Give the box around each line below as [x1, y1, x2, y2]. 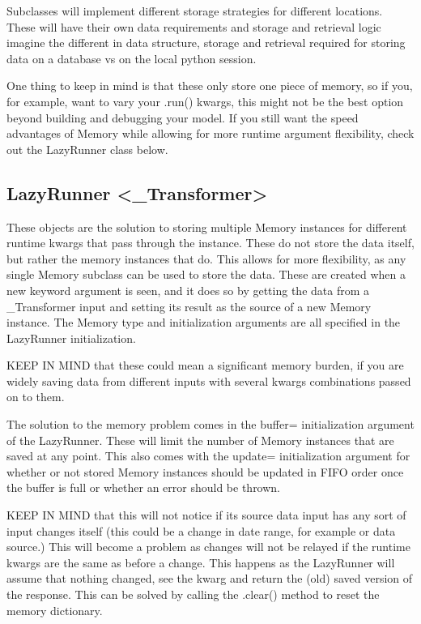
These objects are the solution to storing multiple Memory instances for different [6, 218, 407, 235]
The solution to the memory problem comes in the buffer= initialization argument [6, 416, 415, 433]
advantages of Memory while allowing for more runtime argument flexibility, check [6, 125, 415, 142]
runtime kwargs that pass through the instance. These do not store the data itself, [6, 234, 415, 251]
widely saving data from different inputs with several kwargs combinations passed [6, 372, 411, 389]
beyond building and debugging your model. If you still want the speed [6, 109, 359, 126]
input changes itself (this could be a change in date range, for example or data [6, 522, 396, 539]
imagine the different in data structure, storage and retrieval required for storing [6, 34, 406, 51]
